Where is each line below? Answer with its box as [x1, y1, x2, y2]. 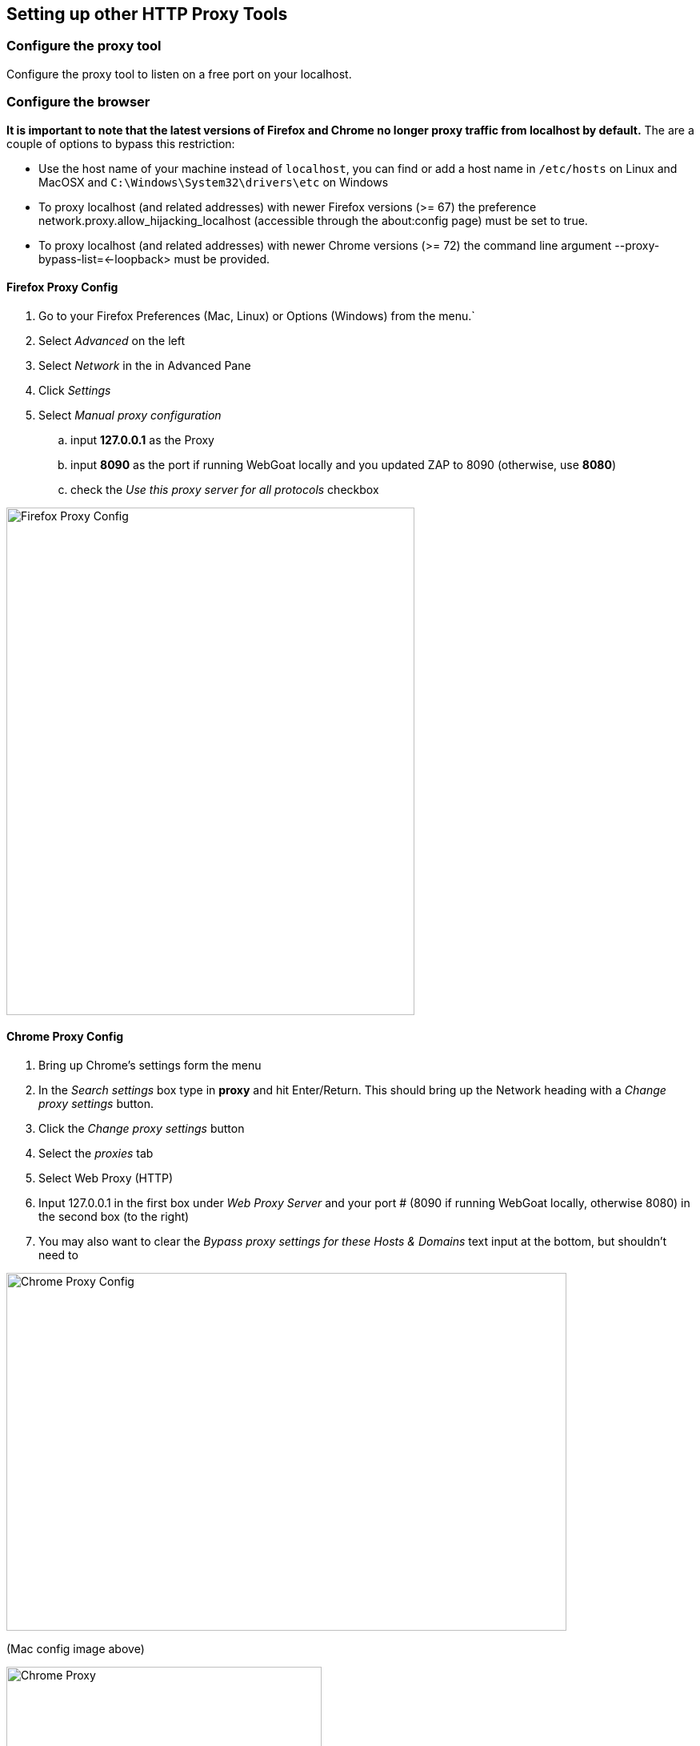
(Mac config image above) [6, 1641, 145, 1656]
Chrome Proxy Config [6, 1030, 124, 1044]
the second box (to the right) [38, 1209, 190, 1223]
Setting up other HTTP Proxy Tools [6, 4, 288, 24]
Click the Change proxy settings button [38, 1121, 245, 1135]
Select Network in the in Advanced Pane [38, 358, 251, 372]
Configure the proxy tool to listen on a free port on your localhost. [6, 66, 352, 81]
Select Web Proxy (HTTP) [38, 1170, 174, 1185]
